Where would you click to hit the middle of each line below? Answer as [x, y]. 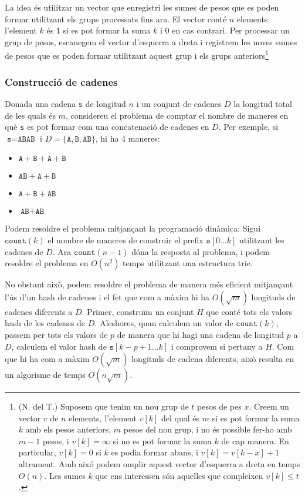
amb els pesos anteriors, [68, 429]
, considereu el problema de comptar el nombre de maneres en [177, 115]
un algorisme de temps [45, 375]
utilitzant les [262, 239]
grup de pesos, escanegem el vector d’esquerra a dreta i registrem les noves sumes [151, 41]
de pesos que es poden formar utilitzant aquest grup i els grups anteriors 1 [137, 55]
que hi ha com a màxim [47, 359]
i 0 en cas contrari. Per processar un [225, 30]
